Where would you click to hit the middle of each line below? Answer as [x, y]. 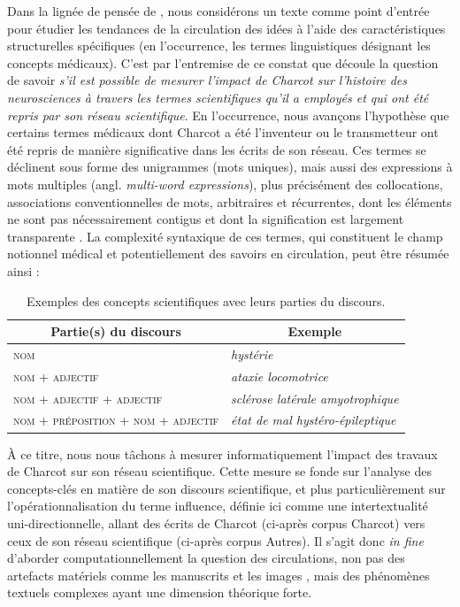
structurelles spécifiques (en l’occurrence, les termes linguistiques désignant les [219, 46]
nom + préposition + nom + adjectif [116, 420]
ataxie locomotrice [280, 376]
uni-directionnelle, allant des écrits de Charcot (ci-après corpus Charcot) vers [216, 522]
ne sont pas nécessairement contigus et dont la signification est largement [206, 219]
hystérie [252, 353]
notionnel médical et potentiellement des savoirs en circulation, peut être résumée [228, 254]
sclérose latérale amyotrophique [315, 398]
